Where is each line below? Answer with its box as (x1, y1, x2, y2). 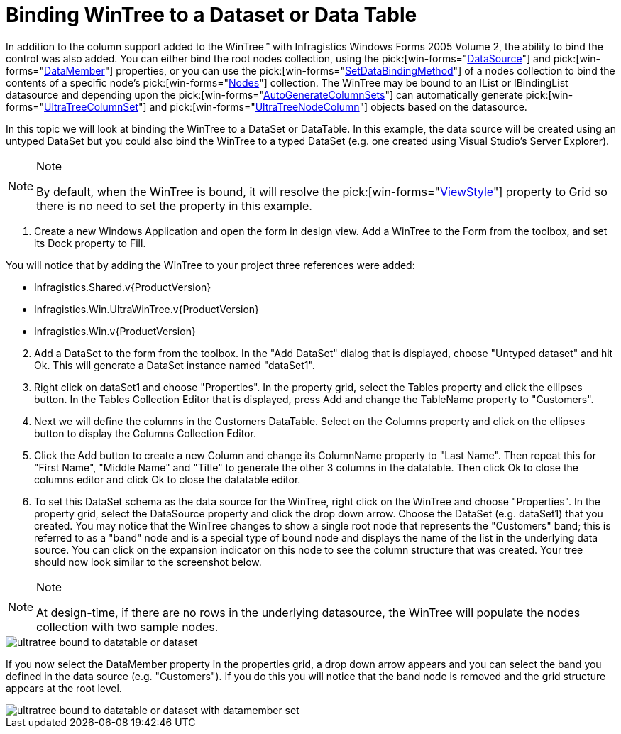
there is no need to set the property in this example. (36, 198, 312, 213)
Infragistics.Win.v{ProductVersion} (34, 324, 196, 337)
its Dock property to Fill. (34, 236, 146, 249)
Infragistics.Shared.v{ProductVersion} (34, 280, 211, 293)
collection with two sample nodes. (36, 619, 219, 634)
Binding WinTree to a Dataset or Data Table (6, 3, 417, 27)
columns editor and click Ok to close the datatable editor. (34, 473, 301, 486)
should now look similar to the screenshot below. (34, 555, 262, 568)
